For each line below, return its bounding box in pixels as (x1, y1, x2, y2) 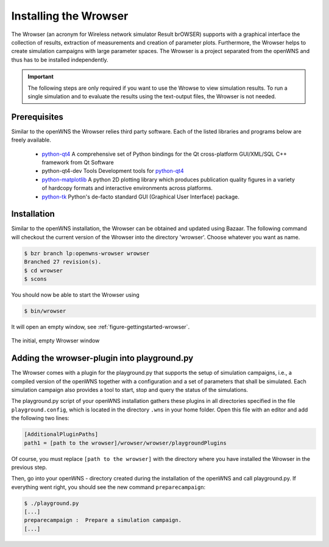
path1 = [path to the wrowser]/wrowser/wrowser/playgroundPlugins (24, 440, 227, 446)
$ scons (24, 275, 47, 282)
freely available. (11, 136, 51, 143)
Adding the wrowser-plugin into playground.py (11, 353, 194, 363)
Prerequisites (11, 112, 63, 122)
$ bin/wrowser (24, 307, 66, 314)
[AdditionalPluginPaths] (24, 431, 99, 438)
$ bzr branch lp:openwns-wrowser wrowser (24, 250, 150, 256)
